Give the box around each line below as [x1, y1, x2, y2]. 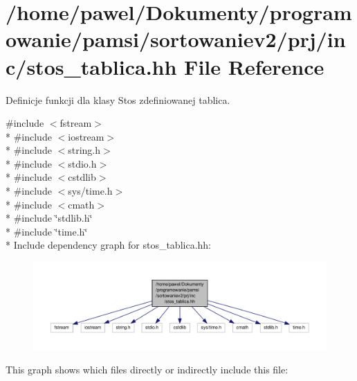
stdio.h [68, 156, 97, 170]
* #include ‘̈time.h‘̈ [6, 224, 88, 238]
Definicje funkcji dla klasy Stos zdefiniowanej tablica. [6, 92, 230, 107]
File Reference [184, 52, 324, 80]
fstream [59, 116, 92, 130]
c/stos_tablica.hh [6, 52, 177, 80]
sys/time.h [68, 184, 113, 198]
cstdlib [68, 170, 96, 184]
